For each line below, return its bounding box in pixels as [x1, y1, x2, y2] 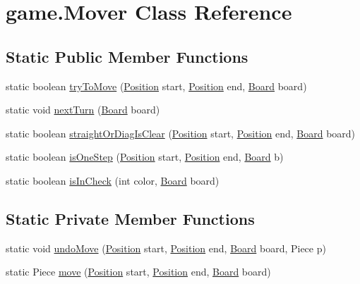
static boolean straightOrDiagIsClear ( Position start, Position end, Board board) [6, 125, 356, 140]
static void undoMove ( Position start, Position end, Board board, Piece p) [6, 240, 326, 255]
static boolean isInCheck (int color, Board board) [6, 173, 220, 187]
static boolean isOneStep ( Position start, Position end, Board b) [6, 149, 284, 164]
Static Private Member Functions [6, 207, 255, 229]
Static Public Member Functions [6, 45, 248, 67]
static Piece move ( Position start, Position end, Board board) [6, 264, 271, 279]
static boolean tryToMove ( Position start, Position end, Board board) [6, 78, 307, 93]
